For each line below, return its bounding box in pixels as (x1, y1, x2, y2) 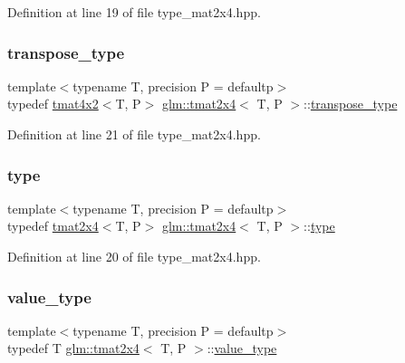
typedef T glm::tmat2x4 (7, 339, 140, 358)
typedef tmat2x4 (7, 216, 99, 235)
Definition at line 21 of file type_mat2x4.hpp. (7, 125, 261, 143)
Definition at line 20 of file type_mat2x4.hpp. (7, 247, 261, 265)
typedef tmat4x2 (7, 94, 99, 113)
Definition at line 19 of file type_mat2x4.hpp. (7, 3, 261, 21)
